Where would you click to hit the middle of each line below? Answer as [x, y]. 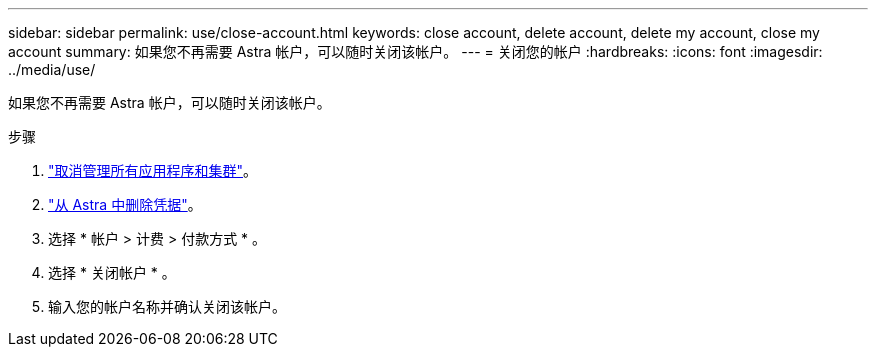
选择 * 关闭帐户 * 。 [112, 272]
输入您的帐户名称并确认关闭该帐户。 [167, 306]
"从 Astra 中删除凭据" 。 [125, 204]
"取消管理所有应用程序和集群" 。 [153, 170]
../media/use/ [52, 69]
